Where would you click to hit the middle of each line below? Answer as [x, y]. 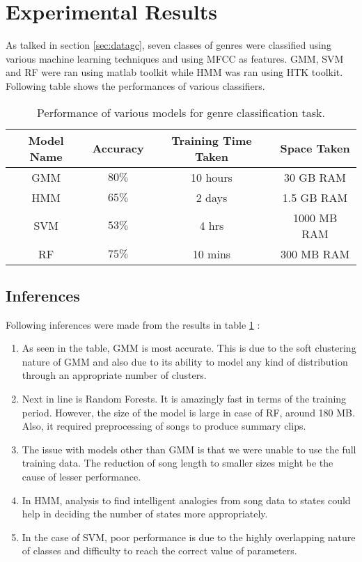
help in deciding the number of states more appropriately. [145, 514]
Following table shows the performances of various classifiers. [135, 85]
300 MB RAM [315, 253]
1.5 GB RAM [315, 197]
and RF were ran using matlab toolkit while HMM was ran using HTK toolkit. [174, 72]
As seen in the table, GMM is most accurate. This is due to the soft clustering [189, 348]
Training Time [212, 140]
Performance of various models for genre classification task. [181, 112]
